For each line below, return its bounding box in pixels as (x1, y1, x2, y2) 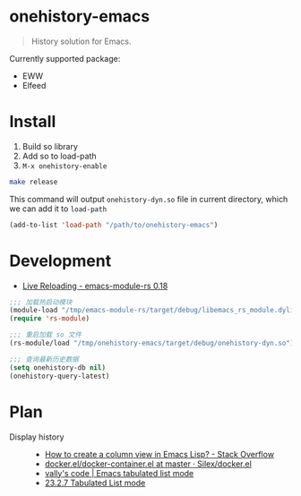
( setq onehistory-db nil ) (9, 363, 106, 372)
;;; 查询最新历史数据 (9, 355, 79, 363)
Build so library (21, 141, 79, 151)
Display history (9, 432, 64, 442)
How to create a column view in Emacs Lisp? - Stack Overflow (44, 449, 275, 459)
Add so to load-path (21, 150, 97, 161)
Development (9, 251, 112, 270)
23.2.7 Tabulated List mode (44, 477, 146, 488)
